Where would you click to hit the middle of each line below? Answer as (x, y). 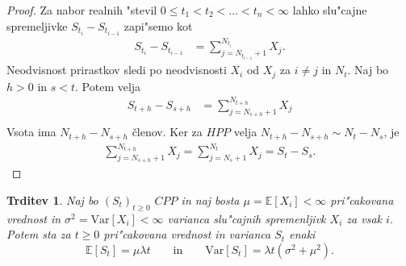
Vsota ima (31, 132)
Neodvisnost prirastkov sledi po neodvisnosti (117, 70)
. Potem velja (108, 86)
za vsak (364, 218)
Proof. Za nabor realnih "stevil (82, 10)
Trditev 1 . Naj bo (52, 200)
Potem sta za (39, 234)
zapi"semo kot (158, 25)
